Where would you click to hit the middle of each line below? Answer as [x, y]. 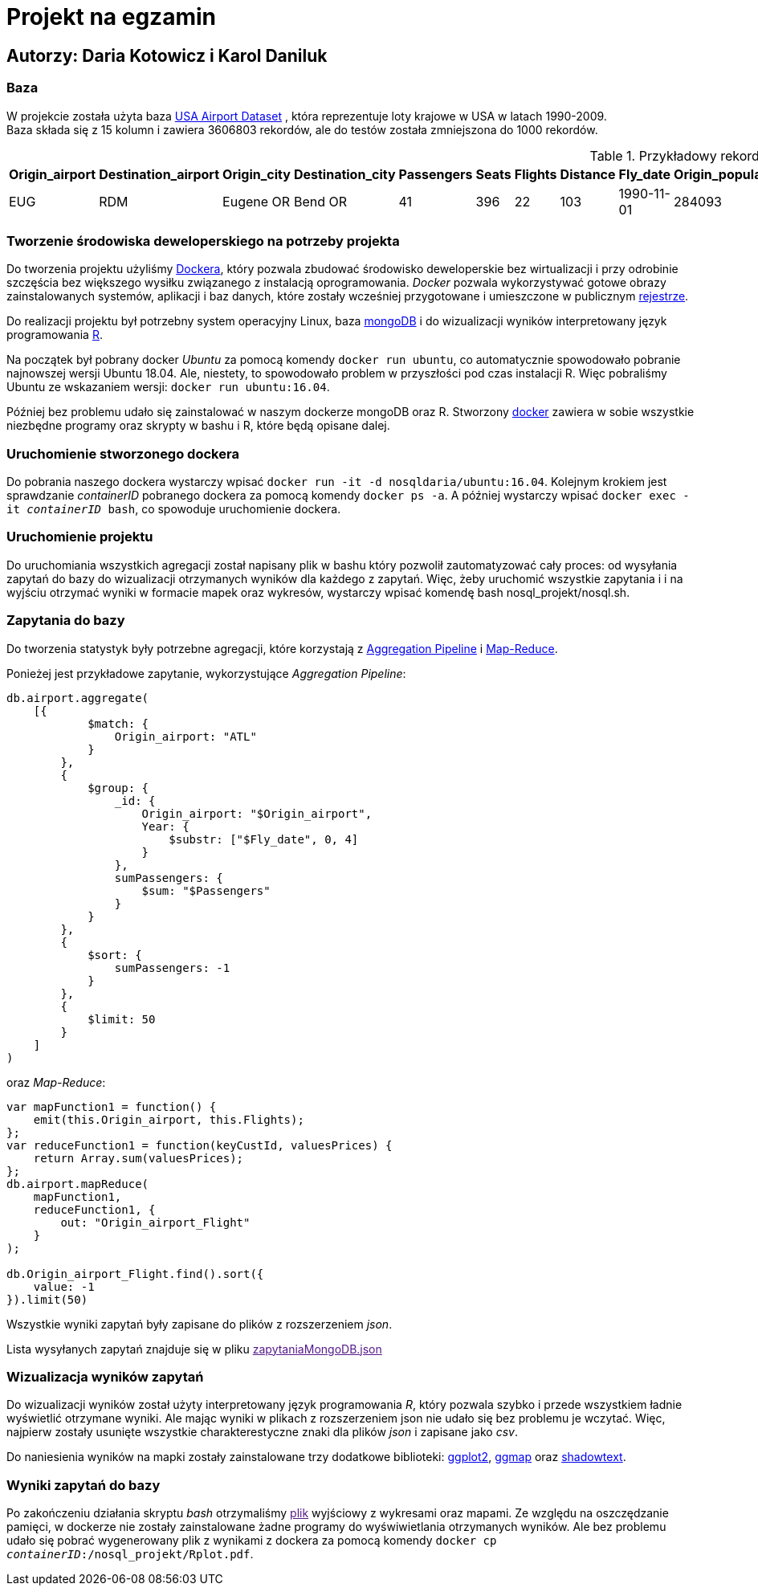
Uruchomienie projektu [80, 537]
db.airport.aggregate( [78, 698]
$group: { [118, 788]
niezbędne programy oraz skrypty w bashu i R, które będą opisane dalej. [198, 426]
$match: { [118, 723]
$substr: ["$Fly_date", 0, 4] [264, 839]
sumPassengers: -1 [172, 967]
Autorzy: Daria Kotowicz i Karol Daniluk [167, 55]
